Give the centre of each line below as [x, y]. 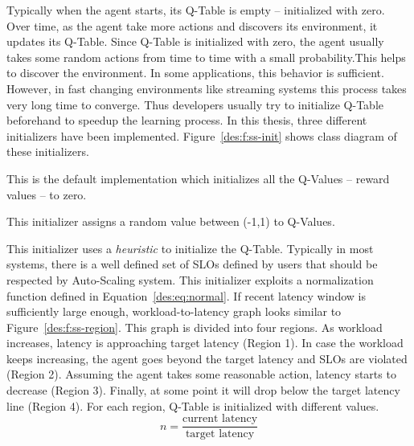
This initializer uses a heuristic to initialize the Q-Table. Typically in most [190, 248]
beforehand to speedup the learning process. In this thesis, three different [187, 120]
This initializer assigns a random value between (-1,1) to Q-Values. [171, 221]
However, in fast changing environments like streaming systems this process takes [207, 88]
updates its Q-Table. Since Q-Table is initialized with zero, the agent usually [195, 41]
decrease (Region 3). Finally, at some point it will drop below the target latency [203, 390]
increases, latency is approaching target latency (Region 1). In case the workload [205, 343]
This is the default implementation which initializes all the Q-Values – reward [198, 178]
